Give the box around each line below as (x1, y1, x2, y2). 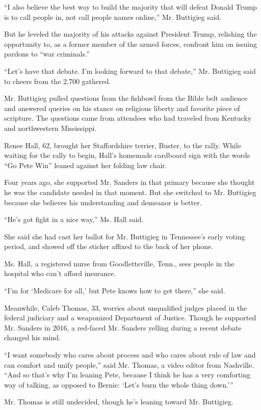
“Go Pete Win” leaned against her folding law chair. (4, 159, 167, 170)
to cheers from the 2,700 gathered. (4, 75, 111, 86)
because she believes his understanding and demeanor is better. (4, 197, 202, 207)
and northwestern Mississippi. (4, 122, 97, 133)
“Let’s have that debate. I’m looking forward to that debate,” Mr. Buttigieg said (4, 65, 256, 76)
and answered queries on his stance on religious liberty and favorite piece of (4, 102, 240, 113)
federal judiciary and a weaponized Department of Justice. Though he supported (4, 312, 256, 323)
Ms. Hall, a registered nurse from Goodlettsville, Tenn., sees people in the (4, 258, 234, 268)
